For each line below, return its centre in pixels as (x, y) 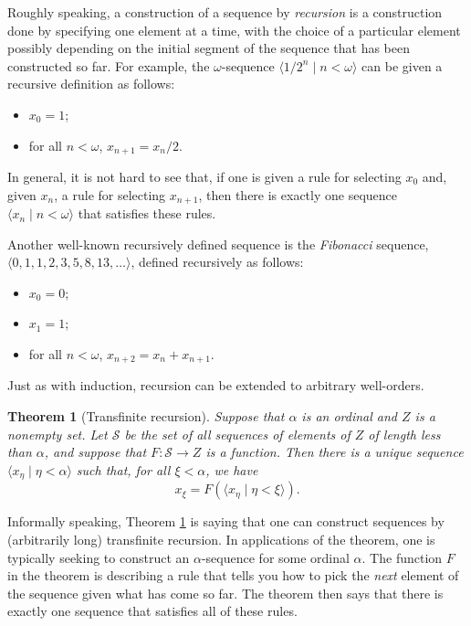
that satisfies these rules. (147, 213)
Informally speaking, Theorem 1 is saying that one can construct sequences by (226, 521)
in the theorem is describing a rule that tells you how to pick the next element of (233, 575)
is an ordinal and (350, 416)
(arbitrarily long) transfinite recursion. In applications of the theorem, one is (221, 539)
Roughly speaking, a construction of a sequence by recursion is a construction (225, 12)
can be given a (402, 65)
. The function (402, 557)
